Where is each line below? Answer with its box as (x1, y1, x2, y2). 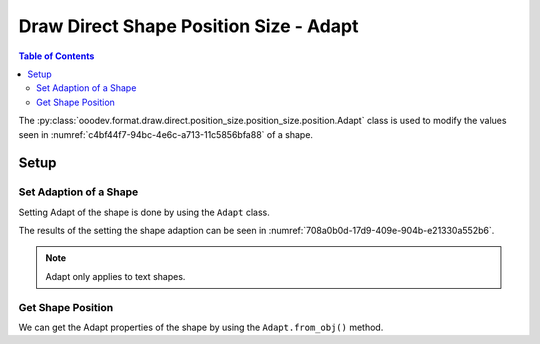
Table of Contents (18, 50, 95, 62)
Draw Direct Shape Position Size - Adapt (18, 15, 359, 37)
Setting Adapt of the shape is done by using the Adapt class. (18, 206, 270, 218)
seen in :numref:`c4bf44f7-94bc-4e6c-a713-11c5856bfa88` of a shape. (18, 128, 314, 140)
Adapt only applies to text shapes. (45, 270, 186, 282)
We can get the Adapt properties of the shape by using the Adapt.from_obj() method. (18, 321, 384, 333)
